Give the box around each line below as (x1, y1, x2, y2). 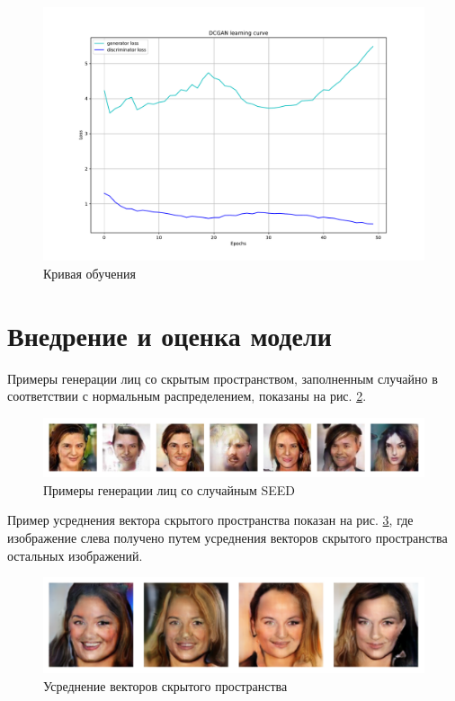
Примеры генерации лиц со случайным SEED (43, 480, 295, 499)
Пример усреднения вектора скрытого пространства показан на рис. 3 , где (7, 510, 414, 529)
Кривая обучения (43, 263, 136, 282)
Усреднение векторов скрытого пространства (43, 676, 288, 695)
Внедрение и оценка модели (7, 316, 332, 353)
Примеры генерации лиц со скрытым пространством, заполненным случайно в (7, 368, 438, 387)
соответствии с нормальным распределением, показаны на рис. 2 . (7, 386, 367, 405)
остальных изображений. (7, 546, 143, 564)
